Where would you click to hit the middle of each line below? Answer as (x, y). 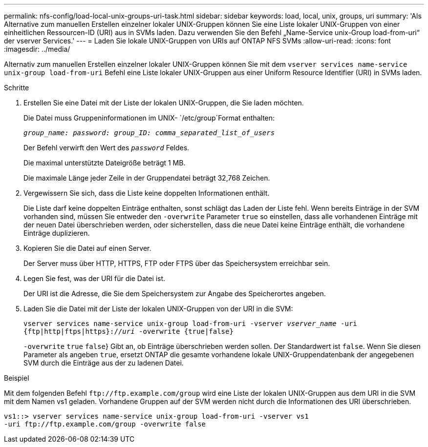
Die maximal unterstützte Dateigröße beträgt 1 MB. (105, 163)
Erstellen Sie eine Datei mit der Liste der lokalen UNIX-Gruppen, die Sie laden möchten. (164, 103)
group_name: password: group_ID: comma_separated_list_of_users (149, 133)
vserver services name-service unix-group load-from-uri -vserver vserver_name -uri (190, 324)
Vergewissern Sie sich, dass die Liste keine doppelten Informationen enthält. (147, 193)
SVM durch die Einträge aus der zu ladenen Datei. (104, 363)
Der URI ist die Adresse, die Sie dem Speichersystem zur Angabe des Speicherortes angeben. (175, 294)
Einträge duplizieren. (57, 233)
